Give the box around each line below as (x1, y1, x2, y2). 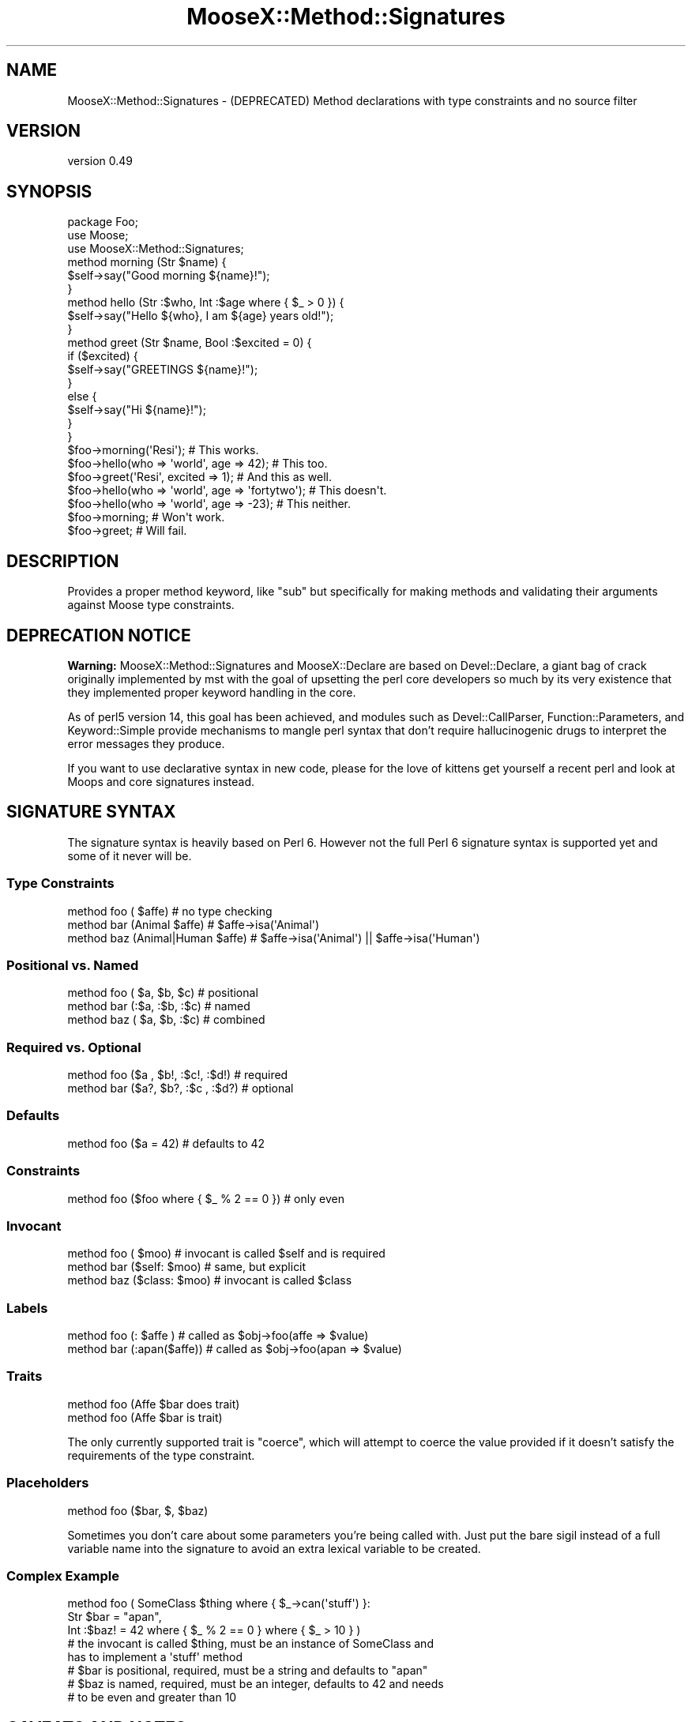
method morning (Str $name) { (67, 255, 227, 269)
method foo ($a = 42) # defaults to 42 (67, 1136, 265, 1150)
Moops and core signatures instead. (67, 774, 255, 788)
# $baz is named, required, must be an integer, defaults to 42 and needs (67, 1677, 444, 1691)
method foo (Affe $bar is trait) (67, 1410, 223, 1424)
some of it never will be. (67, 848, 192, 863)
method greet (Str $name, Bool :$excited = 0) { (67, 336, 312, 350)
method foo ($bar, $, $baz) (67, 1503, 209, 1517)
